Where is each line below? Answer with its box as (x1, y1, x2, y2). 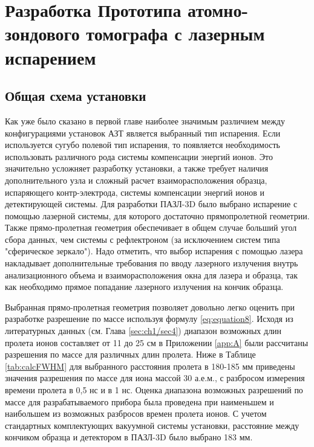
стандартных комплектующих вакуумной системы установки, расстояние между (5, 419, 299, 431)
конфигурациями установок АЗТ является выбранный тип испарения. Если (5, 126, 281, 139)
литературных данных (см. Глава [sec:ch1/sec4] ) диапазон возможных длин (5, 324, 282, 337)
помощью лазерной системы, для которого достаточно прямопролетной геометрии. (5, 209, 310, 222)
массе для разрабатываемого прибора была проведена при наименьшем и (5, 395, 274, 408)
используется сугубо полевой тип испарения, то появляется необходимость (5, 138, 281, 151)
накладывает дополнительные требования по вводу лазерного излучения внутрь (5, 257, 298, 269)
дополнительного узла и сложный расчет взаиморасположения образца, (5, 173, 267, 186)
